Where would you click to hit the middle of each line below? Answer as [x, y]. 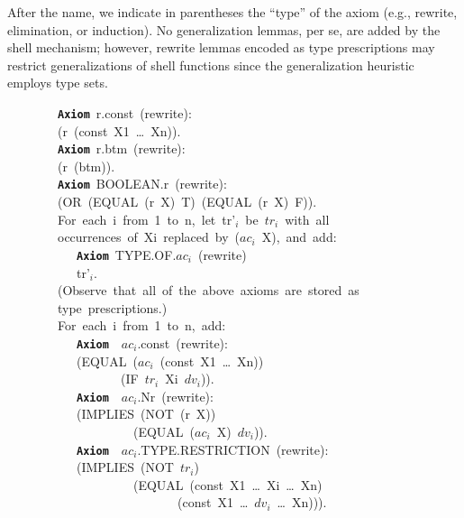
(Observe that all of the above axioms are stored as [208, 290]
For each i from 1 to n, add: [141, 325]
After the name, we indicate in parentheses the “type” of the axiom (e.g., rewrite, [232, 12]
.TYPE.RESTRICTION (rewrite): [233, 449]
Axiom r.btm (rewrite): [122, 148]
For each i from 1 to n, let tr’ [146, 219]
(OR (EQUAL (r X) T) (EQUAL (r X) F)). [187, 202]
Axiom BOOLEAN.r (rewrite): [142, 184]
